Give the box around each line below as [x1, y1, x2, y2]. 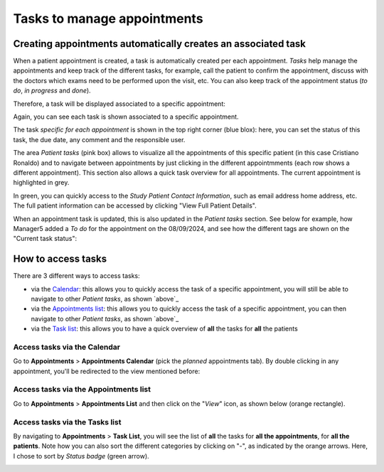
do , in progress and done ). [13, 86, 92, 95]
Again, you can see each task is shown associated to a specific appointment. [13, 112, 239, 121]
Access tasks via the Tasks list [13, 417, 122, 427]
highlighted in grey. [13, 178, 70, 187]
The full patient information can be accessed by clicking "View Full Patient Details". [13, 201, 257, 210]
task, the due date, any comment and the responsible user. [13, 135, 186, 144]
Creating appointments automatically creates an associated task [13, 38, 306, 50]
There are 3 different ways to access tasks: [13, 272, 140, 280]
